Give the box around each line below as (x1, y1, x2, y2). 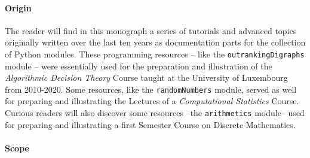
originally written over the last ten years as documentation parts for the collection (5, 36, 306, 48)
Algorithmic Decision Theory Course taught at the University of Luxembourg (5, 71, 288, 84)
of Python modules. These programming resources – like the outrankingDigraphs (5, 47, 305, 60)
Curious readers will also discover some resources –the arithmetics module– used (5, 107, 305, 119)
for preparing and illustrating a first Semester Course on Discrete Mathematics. (5, 118, 296, 130)
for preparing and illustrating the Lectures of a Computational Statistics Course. (5, 95, 299, 107)
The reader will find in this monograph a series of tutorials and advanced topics (5, 24, 297, 37)
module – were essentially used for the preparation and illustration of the (5, 59, 272, 72)
